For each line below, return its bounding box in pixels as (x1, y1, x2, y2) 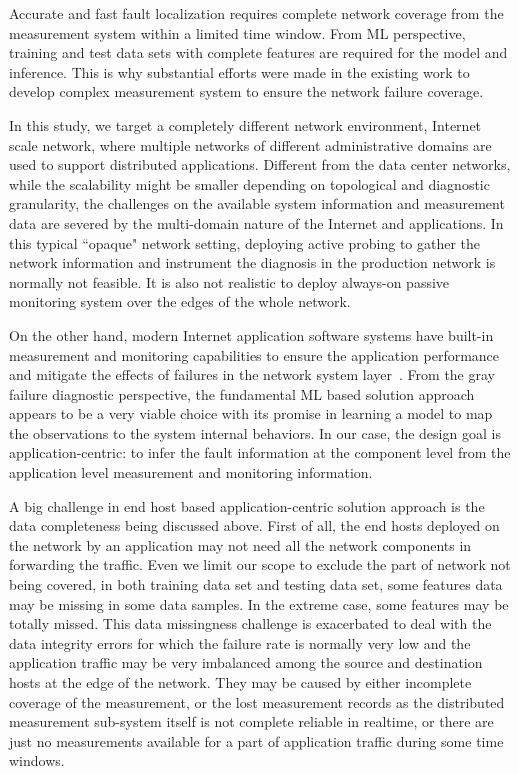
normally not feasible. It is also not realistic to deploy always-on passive (9, 271, 450, 292)
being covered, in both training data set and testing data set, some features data (9, 574, 503, 595)
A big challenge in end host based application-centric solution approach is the (9, 495, 485, 516)
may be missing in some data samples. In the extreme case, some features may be (9, 593, 509, 614)
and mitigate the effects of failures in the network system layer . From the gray (9, 364, 495, 385)
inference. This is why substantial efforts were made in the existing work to (9, 61, 470, 82)
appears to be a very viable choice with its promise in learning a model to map (9, 403, 493, 424)
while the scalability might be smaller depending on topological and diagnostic (9, 173, 490, 194)
